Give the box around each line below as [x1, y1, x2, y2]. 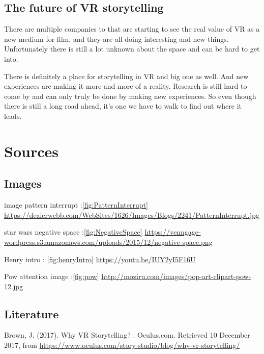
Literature [4, 306, 59, 321]
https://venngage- [144, 226, 201, 237]
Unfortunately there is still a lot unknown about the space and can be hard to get [4, 43, 260, 54]
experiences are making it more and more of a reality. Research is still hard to [4, 81, 247, 91]
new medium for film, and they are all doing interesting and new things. [4, 33, 229, 44]
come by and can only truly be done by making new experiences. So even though [4, 90, 256, 101]
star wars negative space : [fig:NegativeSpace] [4, 226, 142, 237]
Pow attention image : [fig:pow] [4, 271, 99, 282]
